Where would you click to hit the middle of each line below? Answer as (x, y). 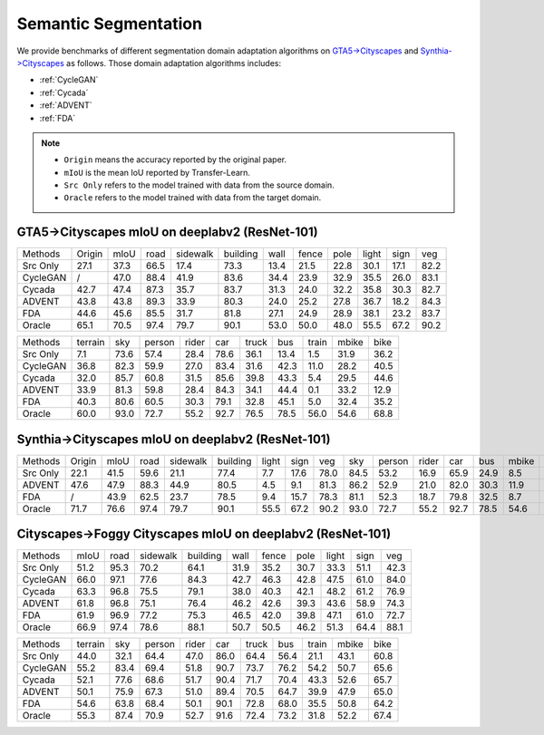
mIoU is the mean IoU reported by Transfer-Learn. (157, 172)
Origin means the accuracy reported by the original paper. (175, 160)
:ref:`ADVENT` (66, 105)
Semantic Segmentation (110, 24)
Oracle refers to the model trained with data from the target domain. (193, 198)
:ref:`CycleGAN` (69, 80)
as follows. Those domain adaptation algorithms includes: (174, 63)
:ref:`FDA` (58, 118)
